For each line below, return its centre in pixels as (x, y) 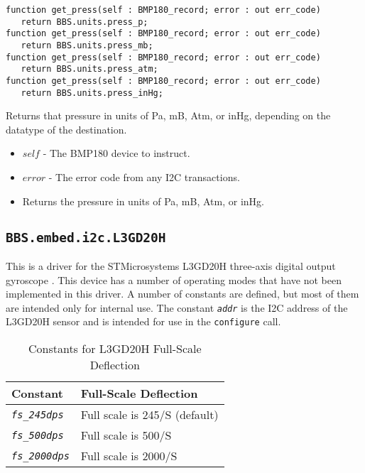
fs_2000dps (40, 456)
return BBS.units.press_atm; (89, 69)
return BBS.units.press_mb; (87, 45)
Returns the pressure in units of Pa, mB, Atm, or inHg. (143, 201)
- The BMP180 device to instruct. (116, 153)
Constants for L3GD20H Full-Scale (115, 349)
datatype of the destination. (66, 129)
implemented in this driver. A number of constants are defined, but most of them (182, 294)
